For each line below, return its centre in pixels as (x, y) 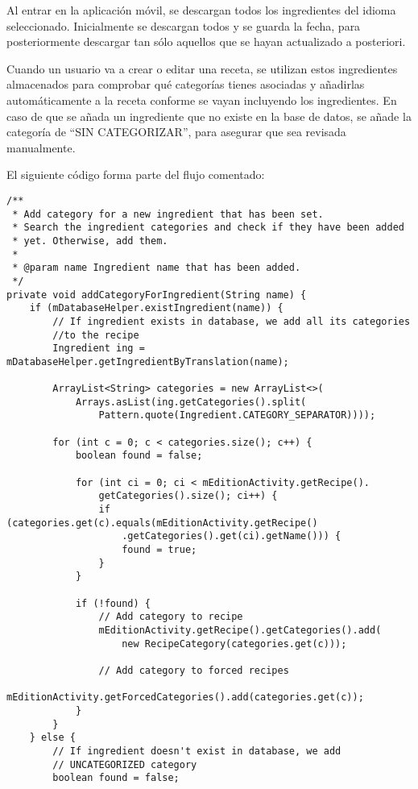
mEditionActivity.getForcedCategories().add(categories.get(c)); (185, 698)
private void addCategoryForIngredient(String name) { (157, 295)
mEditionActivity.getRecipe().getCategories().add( (240, 630)
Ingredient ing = (99, 349)
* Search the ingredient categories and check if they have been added (208, 228)
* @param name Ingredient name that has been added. (157, 268)
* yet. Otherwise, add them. (90, 241)
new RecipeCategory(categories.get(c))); (234, 644)
